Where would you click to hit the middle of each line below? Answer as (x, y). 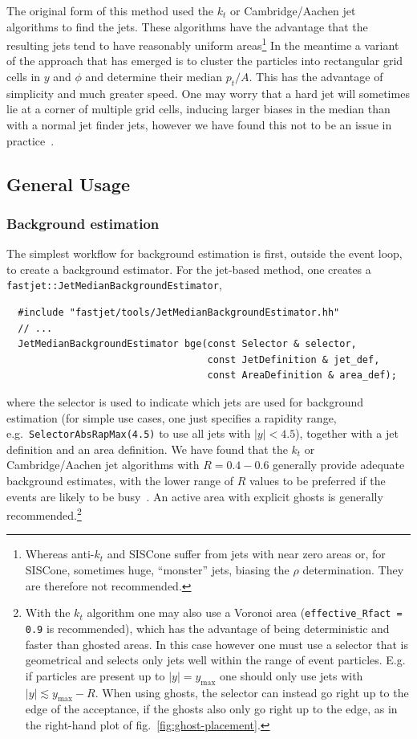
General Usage (68, 184)
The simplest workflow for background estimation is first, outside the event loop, (204, 253)
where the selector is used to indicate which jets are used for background (185, 402)
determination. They (353, 570)
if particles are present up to (95, 675)
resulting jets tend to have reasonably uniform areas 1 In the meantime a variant (203, 44)
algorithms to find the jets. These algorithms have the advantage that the (187, 26)
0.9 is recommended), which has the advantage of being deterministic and (207, 628)
